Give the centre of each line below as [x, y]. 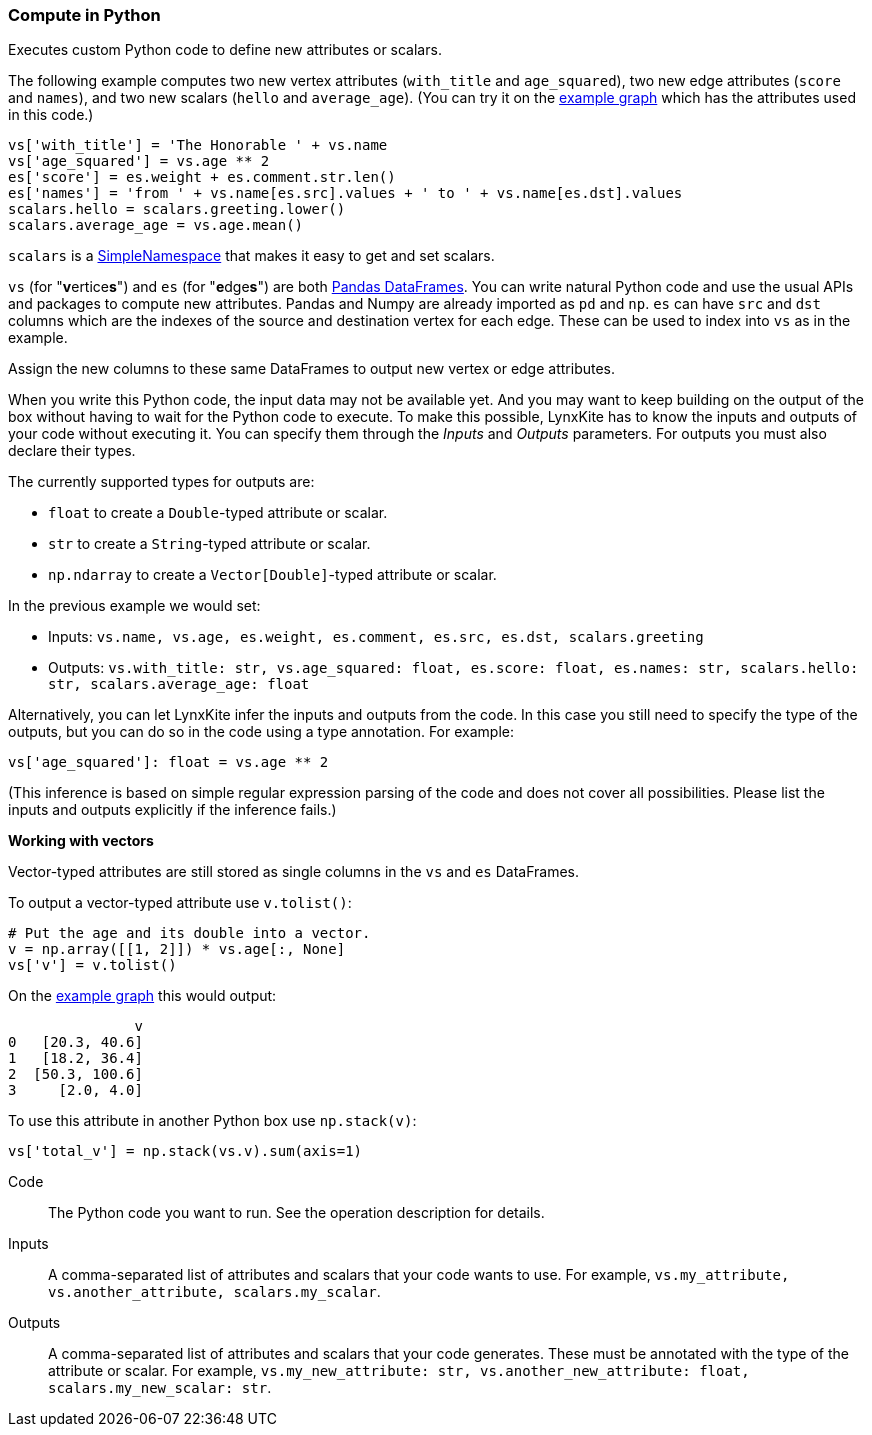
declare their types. [72, 451]
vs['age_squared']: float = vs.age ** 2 [168, 762]
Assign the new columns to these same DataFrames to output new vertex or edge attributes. [312, 369]
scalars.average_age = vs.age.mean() [156, 225]
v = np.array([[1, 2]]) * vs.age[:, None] [177, 949]
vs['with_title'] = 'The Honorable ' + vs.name [198, 145]
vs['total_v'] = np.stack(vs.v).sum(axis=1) [185, 1151]
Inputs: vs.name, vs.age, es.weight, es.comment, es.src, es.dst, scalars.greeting [376, 637]
